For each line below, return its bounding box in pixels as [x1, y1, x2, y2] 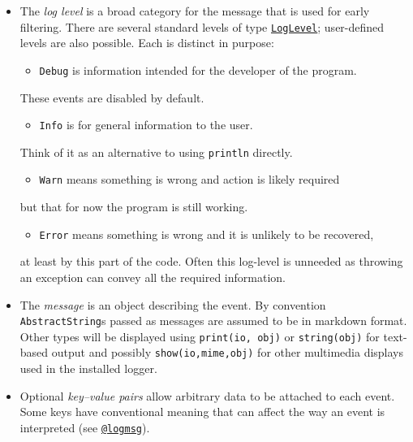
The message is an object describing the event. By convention [19, 296, 326, 313]
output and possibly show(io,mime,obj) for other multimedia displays [51, 344, 404, 361]
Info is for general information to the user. [39, 116, 253, 133]
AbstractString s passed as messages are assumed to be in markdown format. [19, 312, 407, 329]
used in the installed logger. [19, 360, 157, 377]
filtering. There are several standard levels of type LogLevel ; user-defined [19, 18, 385, 35]
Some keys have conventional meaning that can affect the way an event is [19, 403, 385, 420]
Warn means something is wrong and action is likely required [39, 171, 340, 188]
